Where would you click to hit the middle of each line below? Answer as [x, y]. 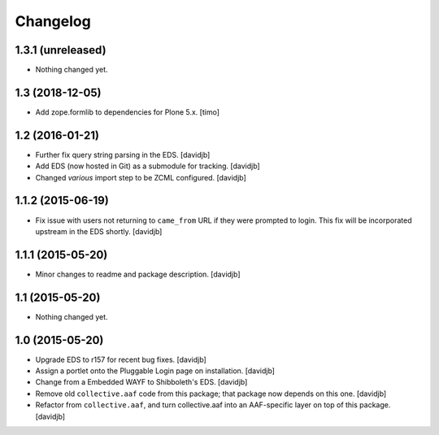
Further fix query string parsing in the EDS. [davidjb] [123, 154]
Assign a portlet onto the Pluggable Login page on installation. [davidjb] [155, 371]
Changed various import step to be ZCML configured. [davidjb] [141, 177]
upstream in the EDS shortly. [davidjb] [99, 231]
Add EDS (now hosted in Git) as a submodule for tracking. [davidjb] [148, 166]
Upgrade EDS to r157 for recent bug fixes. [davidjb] [121, 359]
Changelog [53, 21]
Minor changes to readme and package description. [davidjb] [138, 274]
